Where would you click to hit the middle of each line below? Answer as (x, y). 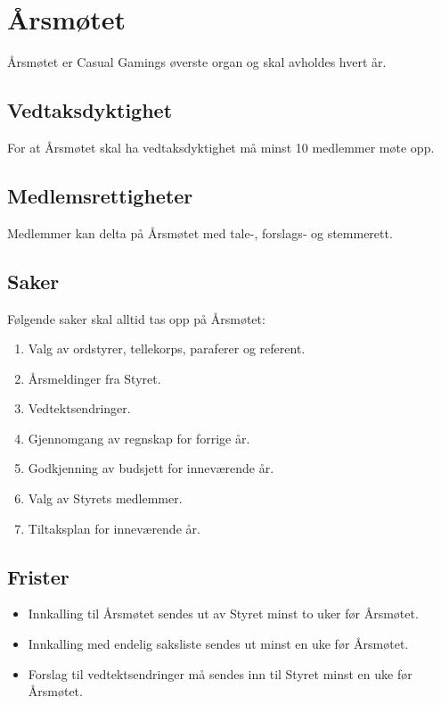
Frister (38, 576)
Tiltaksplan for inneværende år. (114, 528)
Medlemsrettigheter (100, 195)
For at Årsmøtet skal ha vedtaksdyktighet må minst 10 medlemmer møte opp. (221, 147)
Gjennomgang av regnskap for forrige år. (139, 438)
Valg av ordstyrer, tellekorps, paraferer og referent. (167, 348)
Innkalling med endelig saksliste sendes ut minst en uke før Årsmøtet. (218, 644)
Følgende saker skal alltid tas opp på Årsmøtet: (136, 318)
